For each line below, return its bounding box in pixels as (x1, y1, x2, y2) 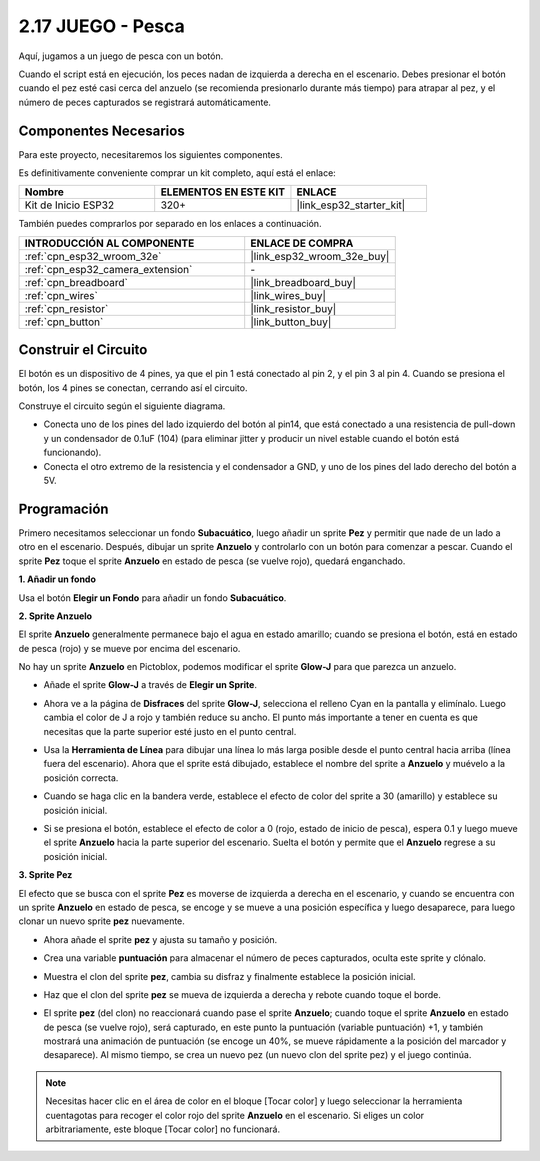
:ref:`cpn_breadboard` (24, 275, 129, 289)
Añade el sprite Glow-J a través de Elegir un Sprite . (43, 679, 257, 691)
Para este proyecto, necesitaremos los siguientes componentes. (18, 148, 284, 160)
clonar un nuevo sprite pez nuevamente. (18, 915, 185, 927)
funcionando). (43, 446, 102, 459)
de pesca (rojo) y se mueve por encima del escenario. (18, 642, 241, 654)
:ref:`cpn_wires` (24, 288, 99, 302)
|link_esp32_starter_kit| (296, 198, 406, 212)
